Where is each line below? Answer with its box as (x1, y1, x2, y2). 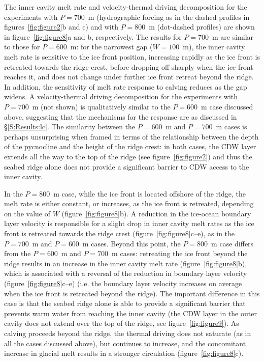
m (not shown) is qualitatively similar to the (32, 101, 171, 112)
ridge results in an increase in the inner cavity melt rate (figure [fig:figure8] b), (4, 258, 247, 268)
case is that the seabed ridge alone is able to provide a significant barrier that (4, 298, 246, 309)
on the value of (4, 208, 50, 218)
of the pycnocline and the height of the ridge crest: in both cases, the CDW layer (4, 141, 256, 152)
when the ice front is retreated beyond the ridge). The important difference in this (4, 288, 260, 298)
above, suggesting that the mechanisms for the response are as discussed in (4, 111, 237, 122)
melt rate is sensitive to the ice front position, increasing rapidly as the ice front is (4, 51, 260, 62)
